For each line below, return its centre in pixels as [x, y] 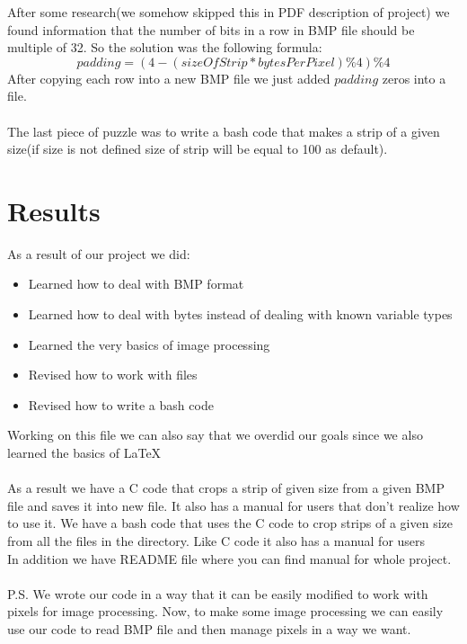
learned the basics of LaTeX [84, 453]
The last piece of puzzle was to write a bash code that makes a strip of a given [224, 131]
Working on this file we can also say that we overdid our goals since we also [215, 435]
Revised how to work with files [113, 375]
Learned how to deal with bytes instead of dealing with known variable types [240, 314]
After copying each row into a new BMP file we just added [169, 78]
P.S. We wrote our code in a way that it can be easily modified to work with [218, 593]
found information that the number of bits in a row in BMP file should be [211, 29]
